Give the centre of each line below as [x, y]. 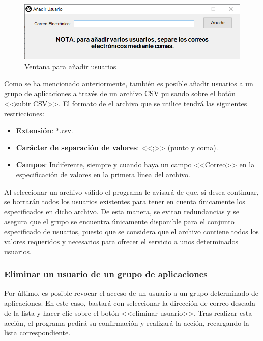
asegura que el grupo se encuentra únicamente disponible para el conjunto [119, 221]
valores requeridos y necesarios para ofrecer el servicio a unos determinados [121, 241]
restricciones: [24, 113]
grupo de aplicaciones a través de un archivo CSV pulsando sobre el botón [120, 93]
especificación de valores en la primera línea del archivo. [103, 174]
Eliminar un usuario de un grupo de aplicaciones [106, 274]
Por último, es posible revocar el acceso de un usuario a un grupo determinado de [131, 292]
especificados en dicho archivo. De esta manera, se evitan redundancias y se [122, 211]
